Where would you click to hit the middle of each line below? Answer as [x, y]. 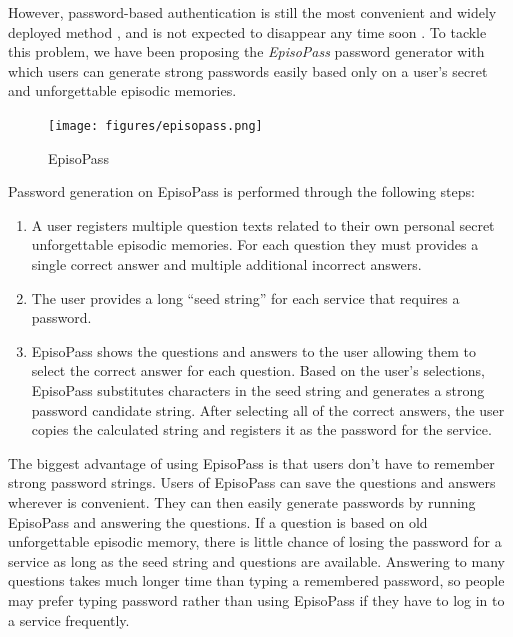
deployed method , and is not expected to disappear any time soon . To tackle [247, 31]
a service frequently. [69, 619]
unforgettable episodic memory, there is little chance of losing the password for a [255, 541]
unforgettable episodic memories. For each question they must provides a [255, 244]
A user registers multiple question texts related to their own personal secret [263, 224]
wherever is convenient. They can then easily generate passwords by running [242, 501]
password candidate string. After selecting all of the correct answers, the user [268, 409]
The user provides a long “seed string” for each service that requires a [245, 297]
